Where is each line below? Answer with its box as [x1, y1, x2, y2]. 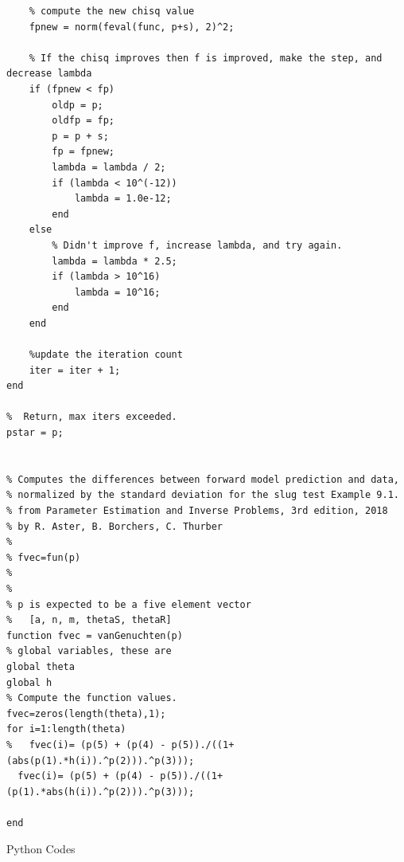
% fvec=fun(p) [6, 551, 81, 563]
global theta [6, 660, 75, 672]
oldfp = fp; [52, 115, 115, 127]
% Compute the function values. [6, 692, 177, 704]
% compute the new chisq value [29, 6, 195, 17]
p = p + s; [52, 130, 109, 142]
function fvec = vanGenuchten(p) [6, 629, 183, 641]
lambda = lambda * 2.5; [52, 255, 177, 267]
